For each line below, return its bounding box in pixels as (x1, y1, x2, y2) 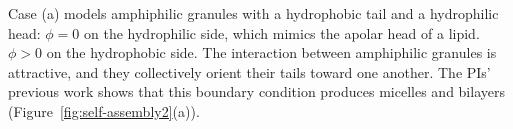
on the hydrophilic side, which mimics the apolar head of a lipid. (84, 22, 480, 43)
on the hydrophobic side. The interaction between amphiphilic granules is (46, 42, 497, 63)
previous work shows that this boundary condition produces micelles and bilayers (8, 81, 505, 102)
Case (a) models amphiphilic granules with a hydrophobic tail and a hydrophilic (8, 3, 499, 23)
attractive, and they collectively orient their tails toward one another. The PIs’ (8, 61, 491, 82)
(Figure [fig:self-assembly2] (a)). (8, 100, 200, 121)
